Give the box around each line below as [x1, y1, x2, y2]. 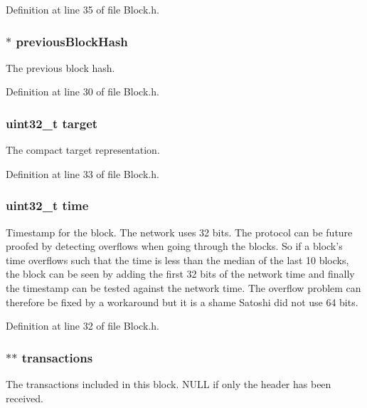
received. [6, 390, 43, 405]
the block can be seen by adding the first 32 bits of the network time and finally [6, 266, 355, 281]
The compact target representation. [6, 142, 160, 157]
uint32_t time [6, 197, 89, 214]
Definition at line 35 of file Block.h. [6, 2, 159, 16]
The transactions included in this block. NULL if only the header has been [6, 377, 331, 391]
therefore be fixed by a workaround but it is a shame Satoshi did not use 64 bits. [6, 294, 358, 309]
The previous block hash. [6, 60, 115, 75]
